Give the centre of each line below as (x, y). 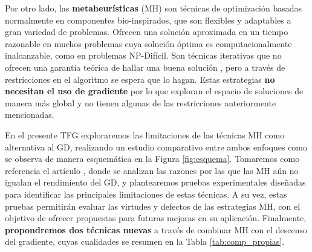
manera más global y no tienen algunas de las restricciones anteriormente (141, 102)
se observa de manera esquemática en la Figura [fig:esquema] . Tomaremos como (152, 159)
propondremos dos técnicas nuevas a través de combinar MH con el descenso (156, 229)
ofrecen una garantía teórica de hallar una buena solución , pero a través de (145, 67)
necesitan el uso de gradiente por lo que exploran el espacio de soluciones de (154, 91)
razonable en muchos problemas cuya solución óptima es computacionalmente (148, 43)
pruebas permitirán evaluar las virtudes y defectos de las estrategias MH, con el (153, 206)
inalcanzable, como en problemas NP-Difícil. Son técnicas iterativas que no (143, 55)
